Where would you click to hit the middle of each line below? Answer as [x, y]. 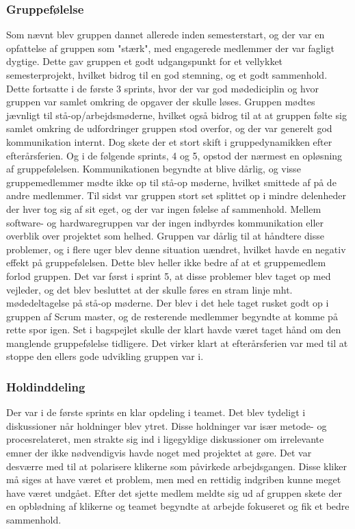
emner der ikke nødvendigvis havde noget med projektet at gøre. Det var [159, 453]
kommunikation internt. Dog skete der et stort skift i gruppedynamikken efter [169, 141]
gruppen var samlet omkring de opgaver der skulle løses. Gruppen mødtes [161, 102]
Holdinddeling [46, 386]
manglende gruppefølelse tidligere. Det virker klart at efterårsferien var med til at [177, 343]
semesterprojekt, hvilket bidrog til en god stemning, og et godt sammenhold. [167, 75]
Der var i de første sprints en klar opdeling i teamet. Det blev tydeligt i [156, 412]
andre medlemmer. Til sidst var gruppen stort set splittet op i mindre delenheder [176, 195]
